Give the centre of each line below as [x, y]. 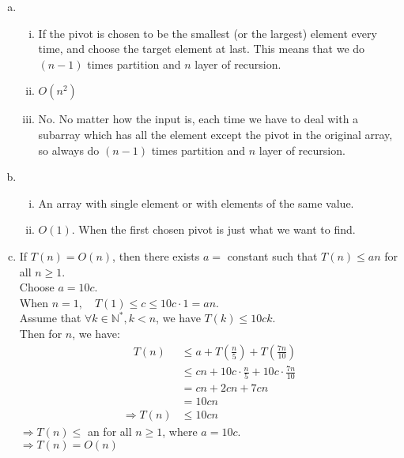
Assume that [50, 318]
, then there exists [156, 255]
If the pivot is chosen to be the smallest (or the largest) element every [208, 33]
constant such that [272, 255]
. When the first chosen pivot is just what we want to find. [213, 229]
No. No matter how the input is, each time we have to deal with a [198, 119]
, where [180, 432]
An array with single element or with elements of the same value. [196, 203]
